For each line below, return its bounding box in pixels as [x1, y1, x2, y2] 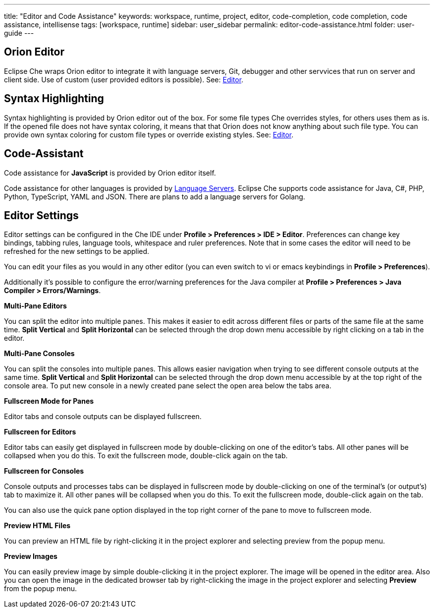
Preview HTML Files [4, 521, 71, 530]
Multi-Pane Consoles [4, 349, 75, 358]
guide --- [4, 29, 34, 37]
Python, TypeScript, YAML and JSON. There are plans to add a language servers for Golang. [4, 192, 305, 201]
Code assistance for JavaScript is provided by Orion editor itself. [4, 168, 216, 177]
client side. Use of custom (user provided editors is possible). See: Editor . [4, 75, 244, 84]
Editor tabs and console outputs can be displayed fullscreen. [4, 412, 202, 421]
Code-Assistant [4, 147, 84, 160]
